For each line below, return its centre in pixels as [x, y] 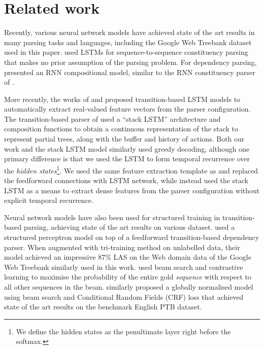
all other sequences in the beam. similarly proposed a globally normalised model [129, 287]
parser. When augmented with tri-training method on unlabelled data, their [122, 247]
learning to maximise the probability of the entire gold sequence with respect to [128, 277]
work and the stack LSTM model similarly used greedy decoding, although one [127, 148]
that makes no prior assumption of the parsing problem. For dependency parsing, [130, 62]
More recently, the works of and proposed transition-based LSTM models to [122, 99]
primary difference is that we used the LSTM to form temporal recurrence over [127, 159]
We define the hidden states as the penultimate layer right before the [123, 331]
